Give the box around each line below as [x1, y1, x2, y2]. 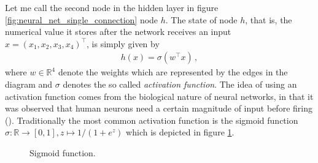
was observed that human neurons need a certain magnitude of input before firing [5, 102, 312, 115]
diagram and [5, 78, 53, 90]
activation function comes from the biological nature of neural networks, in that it [5, 89, 314, 102]
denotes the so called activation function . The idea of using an [63, 78, 297, 90]
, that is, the [245, 13, 292, 26]
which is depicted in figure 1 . [126, 126, 235, 138]
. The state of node [165, 13, 238, 26]
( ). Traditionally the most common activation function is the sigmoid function [5, 113, 298, 126]
